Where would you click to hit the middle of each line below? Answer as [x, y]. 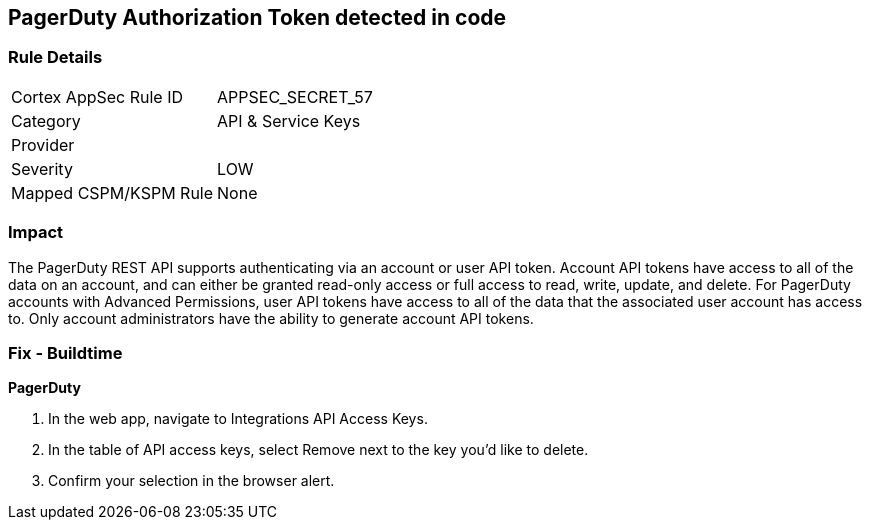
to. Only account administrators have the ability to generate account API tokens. [271, 318]
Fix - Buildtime [65, 352]
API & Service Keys [289, 120]
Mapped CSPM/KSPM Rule [112, 192]
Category [46, 120]
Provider [43, 144]
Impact [36, 232]
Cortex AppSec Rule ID [97, 96]
